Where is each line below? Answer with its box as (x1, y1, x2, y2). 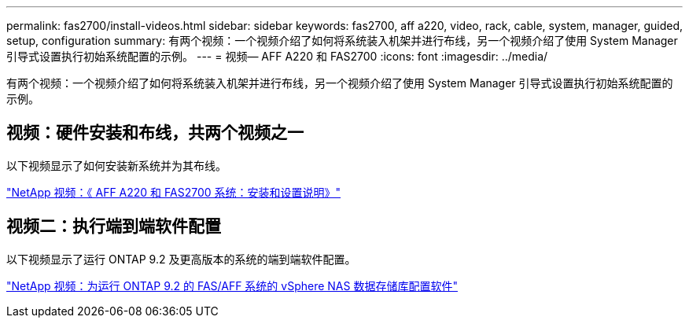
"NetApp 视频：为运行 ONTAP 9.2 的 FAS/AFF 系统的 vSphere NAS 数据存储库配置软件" (6, 278, 458, 293)
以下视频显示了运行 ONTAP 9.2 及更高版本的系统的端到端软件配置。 (6, 252, 356, 266)
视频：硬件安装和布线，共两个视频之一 (6, 123, 304, 143)
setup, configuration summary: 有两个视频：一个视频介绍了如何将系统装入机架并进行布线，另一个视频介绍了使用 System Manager (6, 34, 678, 47)
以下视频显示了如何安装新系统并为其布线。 (6, 158, 227, 172)
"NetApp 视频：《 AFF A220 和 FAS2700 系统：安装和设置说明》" (6, 185, 341, 199)
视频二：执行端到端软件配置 (6, 216, 221, 237)
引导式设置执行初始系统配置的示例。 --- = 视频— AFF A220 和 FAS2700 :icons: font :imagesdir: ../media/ (6, 50, 548, 63)
